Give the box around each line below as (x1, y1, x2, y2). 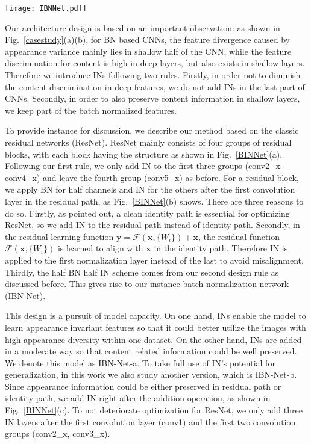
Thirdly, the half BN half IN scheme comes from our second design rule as (5, 265, 279, 278)
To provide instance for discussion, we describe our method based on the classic (5, 124, 299, 137)
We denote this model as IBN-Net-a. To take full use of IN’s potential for (5, 356, 275, 369)
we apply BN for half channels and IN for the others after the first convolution (5, 183, 295, 196)
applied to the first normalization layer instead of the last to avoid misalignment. (5, 253, 304, 266)
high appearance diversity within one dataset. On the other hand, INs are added (5, 333, 302, 345)
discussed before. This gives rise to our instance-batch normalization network (5, 277, 289, 290)
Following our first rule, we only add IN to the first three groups (5, 159, 242, 172)
